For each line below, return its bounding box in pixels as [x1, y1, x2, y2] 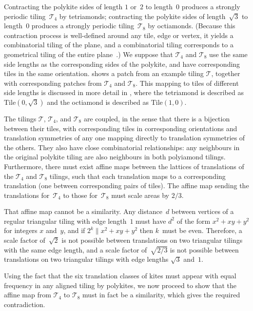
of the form [176, 215, 211, 226]
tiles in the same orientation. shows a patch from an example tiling [4, 68, 204, 78]
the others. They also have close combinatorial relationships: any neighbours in [4, 142, 240, 152]
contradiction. [4, 299, 45, 309]
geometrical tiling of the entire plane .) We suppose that [4, 49, 173, 59]
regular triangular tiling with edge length [4, 215, 127, 226]
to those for [63, 190, 97, 200]
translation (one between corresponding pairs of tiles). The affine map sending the [4, 180, 249, 191]
